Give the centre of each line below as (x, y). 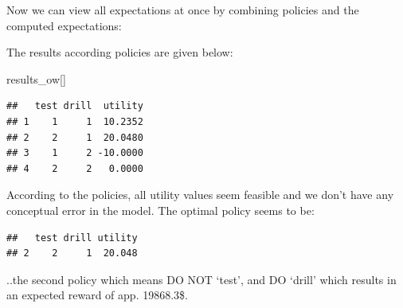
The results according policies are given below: (120, 52)
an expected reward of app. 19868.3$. (97, 295)
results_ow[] (36, 78)
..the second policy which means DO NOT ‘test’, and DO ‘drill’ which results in (201, 279)
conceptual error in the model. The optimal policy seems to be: (160, 210)
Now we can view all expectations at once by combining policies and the (183, 10)
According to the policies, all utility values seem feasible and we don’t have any (200, 195)
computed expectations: (64, 25)
